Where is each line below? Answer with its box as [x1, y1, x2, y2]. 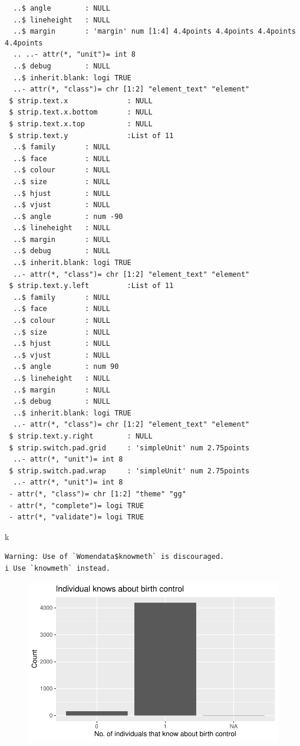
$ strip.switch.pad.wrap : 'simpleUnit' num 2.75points [9, 466, 250, 475]
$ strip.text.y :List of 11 [9, 131, 174, 140]
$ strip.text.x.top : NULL [9, 119, 153, 128]
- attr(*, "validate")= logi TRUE [9, 513, 144, 522]
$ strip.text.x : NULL [9, 96, 153, 105]
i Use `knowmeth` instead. [5, 564, 110, 572]
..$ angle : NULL [13, 4, 110, 12]
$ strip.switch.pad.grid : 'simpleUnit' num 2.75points [9, 443, 250, 452]
